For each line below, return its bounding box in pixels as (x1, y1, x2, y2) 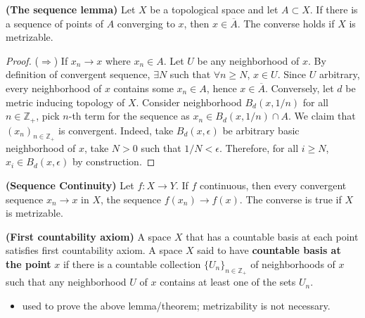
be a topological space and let (150, 2, 278, 16)
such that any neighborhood (6, 274, 127, 289)
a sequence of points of (6, 15, 103, 30)
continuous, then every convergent (200, 178, 347, 192)
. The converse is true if (239, 191, 342, 206)
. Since (277, 67, 307, 82)
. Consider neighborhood (136, 94, 242, 109)
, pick (36, 108, 60, 123)
